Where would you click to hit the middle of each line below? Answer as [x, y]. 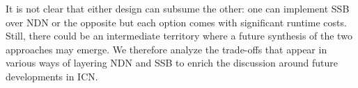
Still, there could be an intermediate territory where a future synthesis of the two [179, 36]
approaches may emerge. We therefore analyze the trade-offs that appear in [166, 49]
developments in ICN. [52, 76]
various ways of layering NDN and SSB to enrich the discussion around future [172, 63]
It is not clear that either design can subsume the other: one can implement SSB [178, 8]
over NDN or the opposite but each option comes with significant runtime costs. [176, 22]
